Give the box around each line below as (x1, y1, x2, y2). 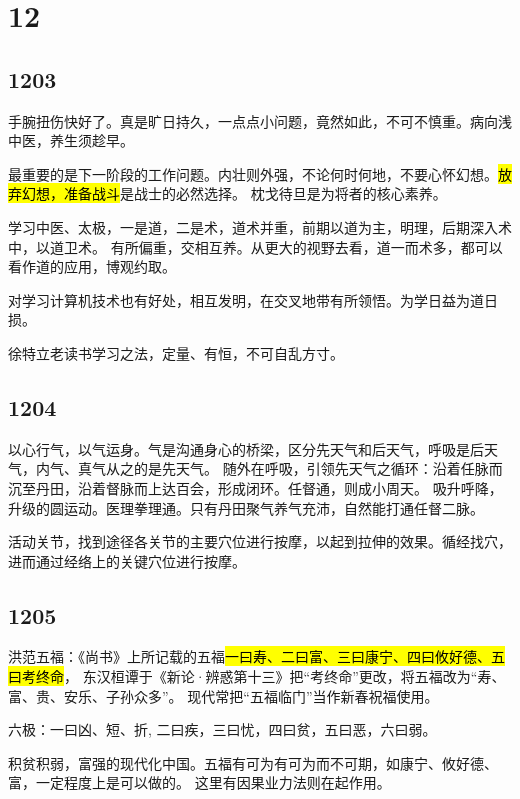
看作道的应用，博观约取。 (8, 256, 176, 277)
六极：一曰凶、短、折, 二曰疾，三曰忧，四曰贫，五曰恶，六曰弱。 (8, 719, 437, 740)
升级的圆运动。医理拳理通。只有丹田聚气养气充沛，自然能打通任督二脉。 (8, 497, 484, 518)
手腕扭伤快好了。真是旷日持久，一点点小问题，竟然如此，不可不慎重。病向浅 (8, 110, 512, 131)
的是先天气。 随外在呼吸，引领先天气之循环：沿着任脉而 (133, 458, 503, 479)
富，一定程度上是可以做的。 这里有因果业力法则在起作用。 (8, 772, 391, 793)
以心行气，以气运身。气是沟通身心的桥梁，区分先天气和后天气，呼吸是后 (8, 438, 484, 459)
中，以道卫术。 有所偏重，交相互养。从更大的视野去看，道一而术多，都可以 (8, 236, 503, 257)
